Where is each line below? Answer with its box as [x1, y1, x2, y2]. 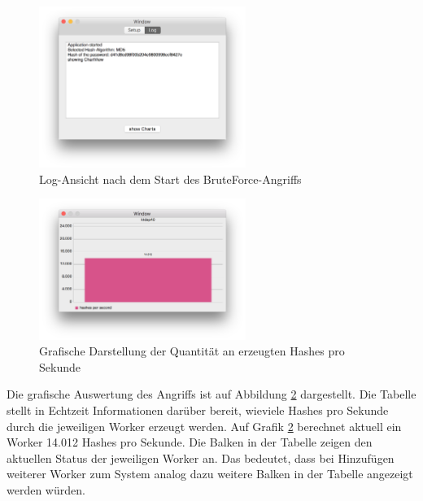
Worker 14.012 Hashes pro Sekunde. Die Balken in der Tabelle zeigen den [7, 433, 373, 451]
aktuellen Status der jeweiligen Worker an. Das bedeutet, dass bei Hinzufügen [7, 449, 395, 466]
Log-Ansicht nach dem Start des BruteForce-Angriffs [39, 170, 302, 187]
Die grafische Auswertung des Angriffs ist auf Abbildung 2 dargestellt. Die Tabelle [7, 386, 416, 403]
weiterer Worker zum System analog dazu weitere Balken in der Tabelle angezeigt [7, 465, 413, 482]
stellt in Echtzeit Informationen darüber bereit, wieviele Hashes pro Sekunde [7, 401, 389, 418]
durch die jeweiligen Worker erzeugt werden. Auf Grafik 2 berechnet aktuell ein [7, 417, 402, 434]
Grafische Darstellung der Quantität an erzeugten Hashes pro [39, 342, 345, 359]
